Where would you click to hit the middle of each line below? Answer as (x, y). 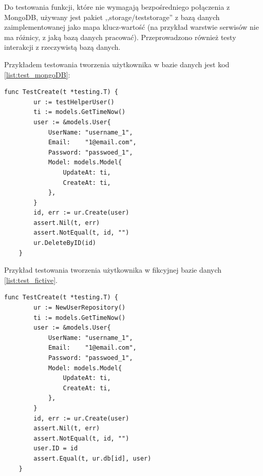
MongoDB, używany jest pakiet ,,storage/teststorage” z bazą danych (112, 17)
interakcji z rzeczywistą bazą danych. (62, 47)
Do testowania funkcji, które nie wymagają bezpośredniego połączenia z (117, 7)
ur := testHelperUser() (74, 102)
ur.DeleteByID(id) (65, 243)
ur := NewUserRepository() (80, 308)
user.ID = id (56, 449)
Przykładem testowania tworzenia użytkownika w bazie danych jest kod (117, 64)
